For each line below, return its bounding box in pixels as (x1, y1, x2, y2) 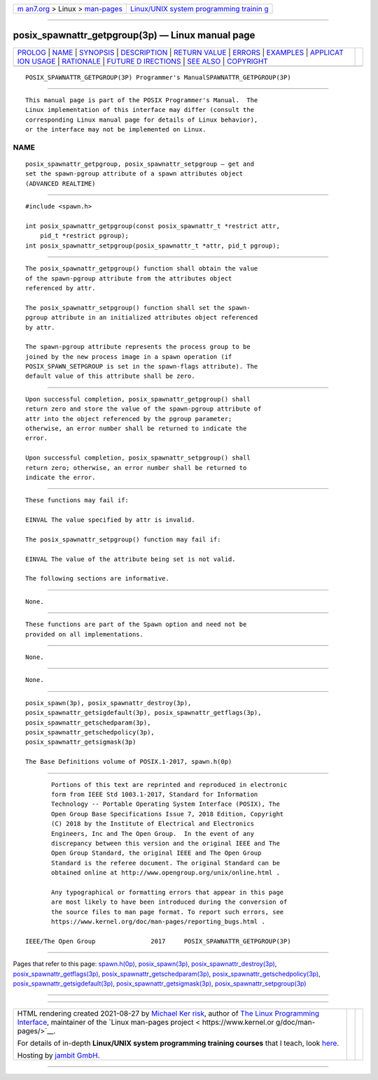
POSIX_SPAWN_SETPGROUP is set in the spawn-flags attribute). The (25, 362, 258, 371)
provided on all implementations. (25, 630, 143, 638)
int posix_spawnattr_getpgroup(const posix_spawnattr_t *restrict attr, (25, 222, 280, 230)
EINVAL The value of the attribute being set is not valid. (25, 555, 236, 563)
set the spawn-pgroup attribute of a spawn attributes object (25, 170, 244, 178)
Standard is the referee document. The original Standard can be (51, 859, 280, 867)
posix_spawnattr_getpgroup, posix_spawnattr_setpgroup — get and (25, 160, 255, 168)
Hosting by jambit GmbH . (17, 1051, 101, 1060)
